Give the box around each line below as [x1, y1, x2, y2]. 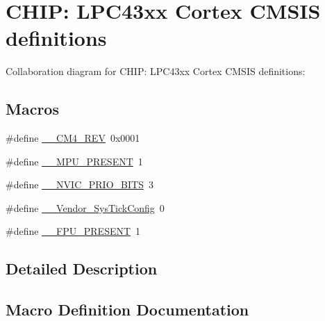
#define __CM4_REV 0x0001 [6, 131, 140, 145]
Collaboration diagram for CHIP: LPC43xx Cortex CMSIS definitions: [6, 64, 306, 79]
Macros [6, 98, 59, 120]
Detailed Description [6, 258, 158, 279]
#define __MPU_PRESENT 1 [6, 154, 143, 168]
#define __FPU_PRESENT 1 [6, 224, 141, 238]
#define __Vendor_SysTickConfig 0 [6, 200, 165, 215]
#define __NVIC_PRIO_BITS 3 [6, 177, 153, 192]
